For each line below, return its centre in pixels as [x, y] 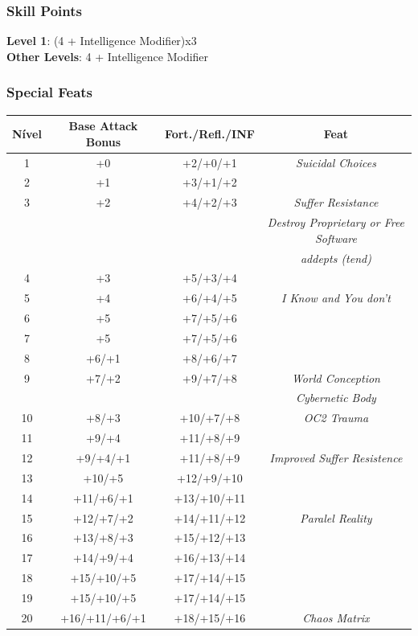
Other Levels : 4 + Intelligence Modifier [108, 56]
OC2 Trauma [336, 418]
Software [336, 238]
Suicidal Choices [336, 162]
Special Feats [50, 92]
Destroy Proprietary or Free [336, 222]
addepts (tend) [336, 258]
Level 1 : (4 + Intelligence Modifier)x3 [102, 41]
